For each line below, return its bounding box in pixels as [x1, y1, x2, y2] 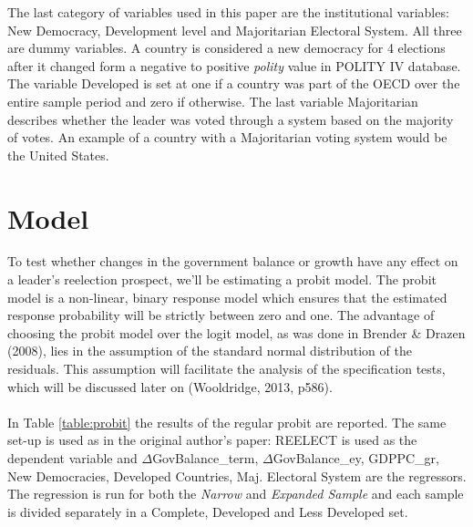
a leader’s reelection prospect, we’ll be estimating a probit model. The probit [7, 270, 437, 289]
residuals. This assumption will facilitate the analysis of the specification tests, [7, 359, 446, 378]
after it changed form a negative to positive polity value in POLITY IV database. [7, 56, 461, 75]
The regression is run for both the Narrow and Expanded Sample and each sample [7, 484, 464, 503]
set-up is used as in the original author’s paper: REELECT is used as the [7, 430, 417, 449]
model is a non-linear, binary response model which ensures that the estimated [7, 287, 447, 306]
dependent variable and [7, 449, 138, 467]
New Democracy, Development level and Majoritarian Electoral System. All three [7, 20, 462, 39]
